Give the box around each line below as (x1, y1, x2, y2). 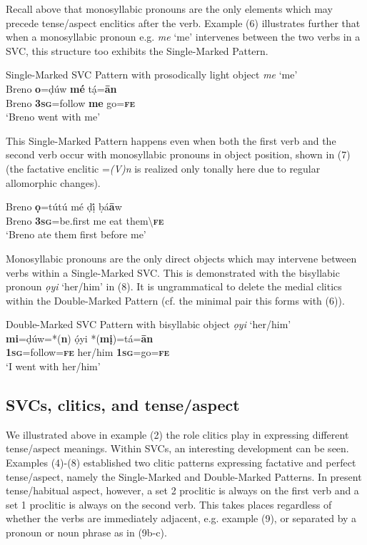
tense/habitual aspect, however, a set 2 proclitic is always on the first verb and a (6, 483, 359, 498)
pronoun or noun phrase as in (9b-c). (6, 525, 167, 540)
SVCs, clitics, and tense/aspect (6, 394, 240, 416)
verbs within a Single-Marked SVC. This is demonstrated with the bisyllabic (6, 265, 340, 280)
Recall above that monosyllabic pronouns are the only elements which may (6, 1, 333, 16)
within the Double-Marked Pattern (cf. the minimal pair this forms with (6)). (6, 292, 345, 307)
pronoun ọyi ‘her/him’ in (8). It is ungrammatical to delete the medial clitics (6, 279, 342, 294)
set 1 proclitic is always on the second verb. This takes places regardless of (6, 496, 332, 511)
